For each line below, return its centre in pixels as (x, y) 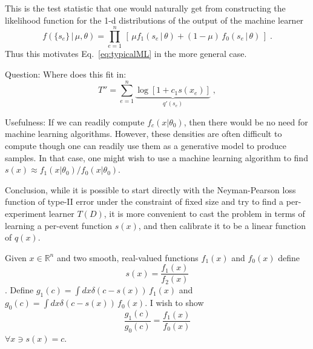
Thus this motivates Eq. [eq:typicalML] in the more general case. (126, 54)
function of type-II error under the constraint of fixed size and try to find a (144, 201)
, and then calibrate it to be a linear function (222, 225)
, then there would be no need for (246, 121)
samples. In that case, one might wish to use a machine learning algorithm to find (156, 157)
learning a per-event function (59, 225)
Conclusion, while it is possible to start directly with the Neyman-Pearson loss (150, 189)
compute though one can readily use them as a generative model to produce (146, 145)
